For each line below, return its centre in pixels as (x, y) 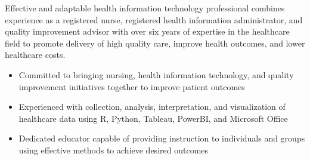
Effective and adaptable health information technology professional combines (145, 8)
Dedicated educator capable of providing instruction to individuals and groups (162, 138)
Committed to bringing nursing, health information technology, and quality (156, 74)
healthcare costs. (35, 55)
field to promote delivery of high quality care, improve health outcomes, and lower (155, 43)
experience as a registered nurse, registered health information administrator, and (154, 19)
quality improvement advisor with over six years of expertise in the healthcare (147, 31)
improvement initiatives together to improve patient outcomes (132, 86)
